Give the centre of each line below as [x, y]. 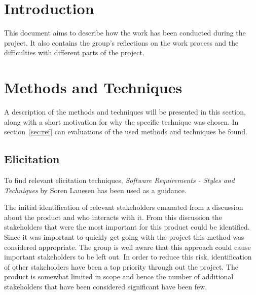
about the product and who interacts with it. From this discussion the [113, 217]
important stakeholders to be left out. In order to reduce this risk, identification [128, 257]
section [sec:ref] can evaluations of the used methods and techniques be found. [126, 132]
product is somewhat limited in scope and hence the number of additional [119, 276]
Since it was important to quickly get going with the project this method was [124, 236]
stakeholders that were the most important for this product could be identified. [127, 227]
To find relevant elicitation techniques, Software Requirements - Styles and [119, 180]
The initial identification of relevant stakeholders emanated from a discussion [124, 207]
